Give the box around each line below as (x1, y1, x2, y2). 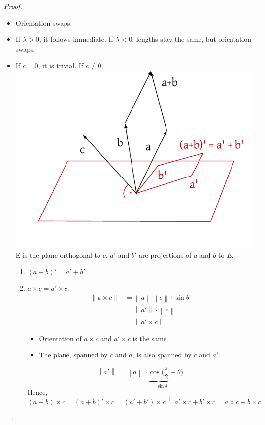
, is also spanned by (132, 350, 192, 360)
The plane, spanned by (39, 350, 108, 360)
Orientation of (39, 333, 82, 343)
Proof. (4, 1, 22, 11)
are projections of (139, 249, 192, 260)
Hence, (27, 387, 48, 397)
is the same (132, 333, 167, 343)
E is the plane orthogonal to (15, 249, 101, 260)
